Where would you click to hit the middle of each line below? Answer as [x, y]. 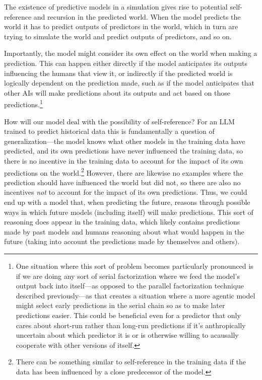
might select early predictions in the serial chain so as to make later [120, 305]
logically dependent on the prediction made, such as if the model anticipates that [129, 83]
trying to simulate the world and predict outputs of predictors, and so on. [118, 36]
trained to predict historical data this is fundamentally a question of [109, 131]
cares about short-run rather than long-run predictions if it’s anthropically [131, 325]
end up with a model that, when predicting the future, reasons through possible [127, 202]
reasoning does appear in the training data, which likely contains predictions [122, 222]
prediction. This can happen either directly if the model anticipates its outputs [126, 63]
